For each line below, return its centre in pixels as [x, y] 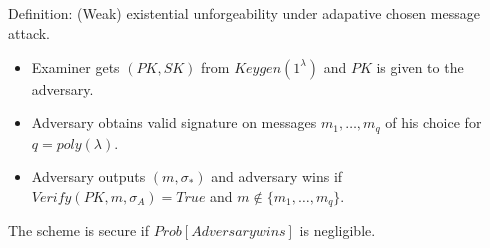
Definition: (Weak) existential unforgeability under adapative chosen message [244, 13]
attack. [29, 32]
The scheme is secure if [78, 230]
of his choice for [433, 122]
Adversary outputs [88, 176]
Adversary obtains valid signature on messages [174, 122]
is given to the [420, 66]
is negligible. [337, 230]
